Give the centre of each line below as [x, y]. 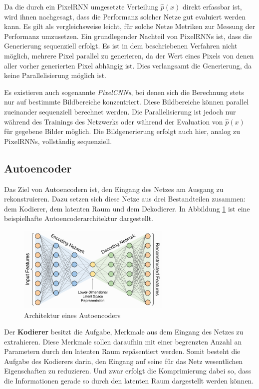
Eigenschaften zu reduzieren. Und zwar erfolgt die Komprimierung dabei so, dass [128, 371]
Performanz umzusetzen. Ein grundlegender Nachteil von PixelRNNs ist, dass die [128, 36]
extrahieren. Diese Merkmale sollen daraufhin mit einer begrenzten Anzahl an [123, 341]
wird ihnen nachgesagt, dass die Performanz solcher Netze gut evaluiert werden [125, 16]
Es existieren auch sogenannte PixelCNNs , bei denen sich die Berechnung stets [124, 92]
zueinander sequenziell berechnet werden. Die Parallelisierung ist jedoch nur [120, 111]
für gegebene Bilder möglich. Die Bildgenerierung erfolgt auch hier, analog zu [122, 131]
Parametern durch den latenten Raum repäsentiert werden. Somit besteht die [122, 351]
